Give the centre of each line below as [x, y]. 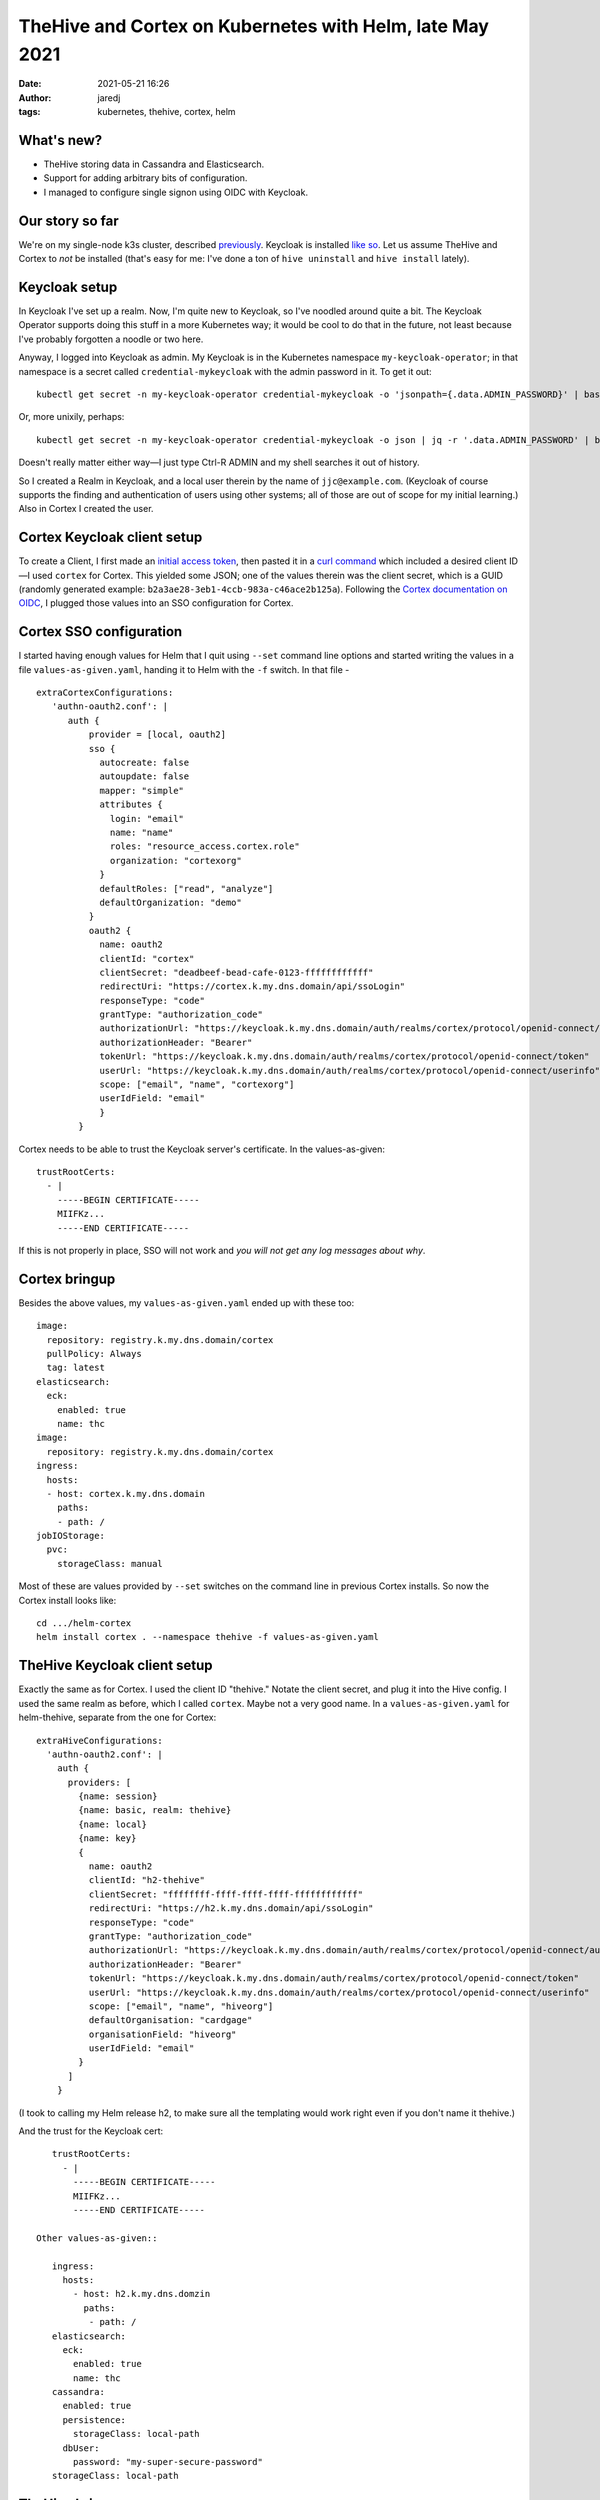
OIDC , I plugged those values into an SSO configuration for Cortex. [156, 603]
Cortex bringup [67, 1278]
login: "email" [147, 818]
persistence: [94, 2419]
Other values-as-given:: [97, 2238]
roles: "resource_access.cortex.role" [205, 846]
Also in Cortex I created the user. [86, 509]
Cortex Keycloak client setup [110, 537]
